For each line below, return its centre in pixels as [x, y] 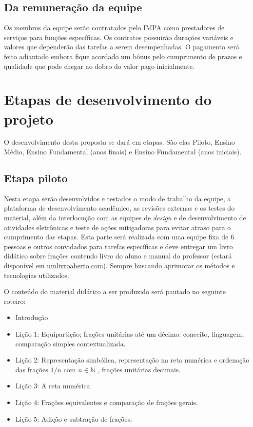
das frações [32, 369]
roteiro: [15, 301]
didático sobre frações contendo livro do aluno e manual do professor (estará [118, 256]
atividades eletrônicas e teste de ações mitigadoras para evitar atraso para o [117, 227]
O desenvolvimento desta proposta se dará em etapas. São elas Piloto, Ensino [119, 142]
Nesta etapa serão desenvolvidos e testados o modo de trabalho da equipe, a [117, 198]
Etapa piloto [36, 178]
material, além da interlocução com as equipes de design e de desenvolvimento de [125, 218]
